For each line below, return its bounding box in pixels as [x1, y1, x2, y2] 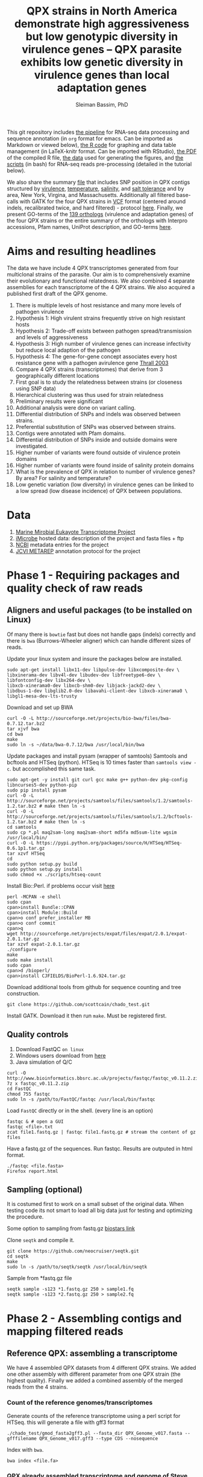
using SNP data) [15, 384, 57, 392]
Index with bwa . [7, 1446, 44, 1453]
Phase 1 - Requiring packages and [7, 569, 180, 582]
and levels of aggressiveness [15, 333, 89, 341]
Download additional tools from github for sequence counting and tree [7, 983, 181, 990]
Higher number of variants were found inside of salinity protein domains [15, 461, 195, 469]
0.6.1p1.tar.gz [7, 845, 45, 851]
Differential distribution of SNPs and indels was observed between [15, 410, 181, 417]
